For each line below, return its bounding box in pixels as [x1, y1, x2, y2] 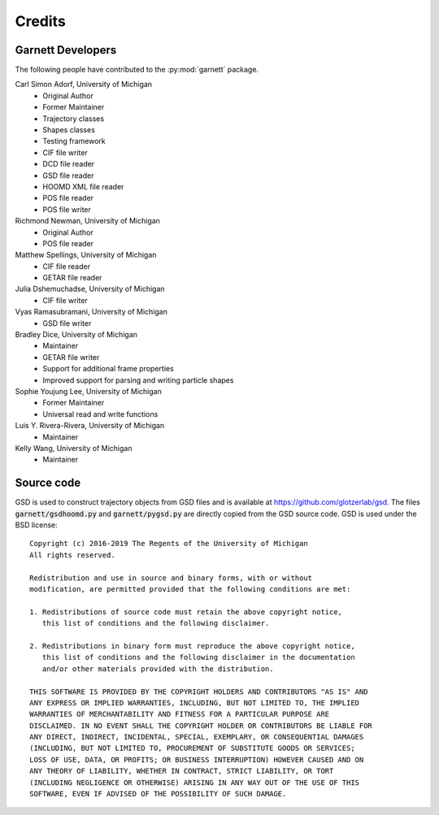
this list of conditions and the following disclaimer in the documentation [41, 652, 355, 662]
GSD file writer [42, 318, 92, 328]
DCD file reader [42, 159, 95, 169]
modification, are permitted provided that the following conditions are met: [29, 584, 351, 593]
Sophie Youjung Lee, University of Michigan [15, 387, 162, 396]
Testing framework [42, 137, 106, 146]
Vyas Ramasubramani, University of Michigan [15, 307, 168, 317]
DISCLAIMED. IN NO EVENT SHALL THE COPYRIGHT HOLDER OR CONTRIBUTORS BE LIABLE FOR [29, 721, 373, 730]
